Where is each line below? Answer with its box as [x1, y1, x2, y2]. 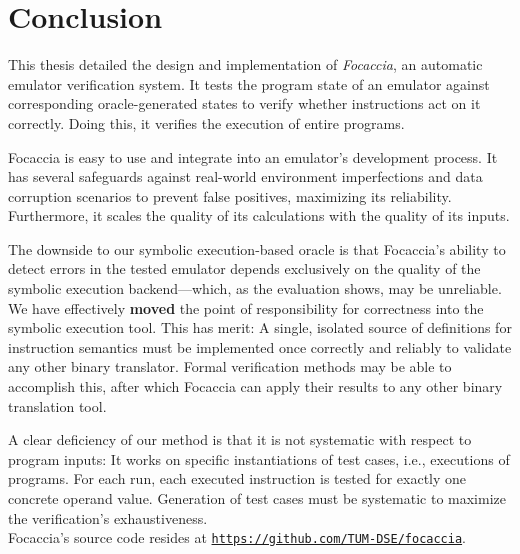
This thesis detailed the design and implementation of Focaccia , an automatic [8, 54, 483, 75]
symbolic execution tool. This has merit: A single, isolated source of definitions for [8, 317, 512, 338]
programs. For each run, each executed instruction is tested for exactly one [8, 468, 467, 489]
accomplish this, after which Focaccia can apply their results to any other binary [8, 376, 503, 397]
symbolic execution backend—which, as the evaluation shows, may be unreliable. [8, 278, 502, 299]
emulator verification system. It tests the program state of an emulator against [8, 73, 490, 94]
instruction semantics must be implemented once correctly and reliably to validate [8, 336, 512, 357]
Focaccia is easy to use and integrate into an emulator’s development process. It [8, 146, 498, 167]
